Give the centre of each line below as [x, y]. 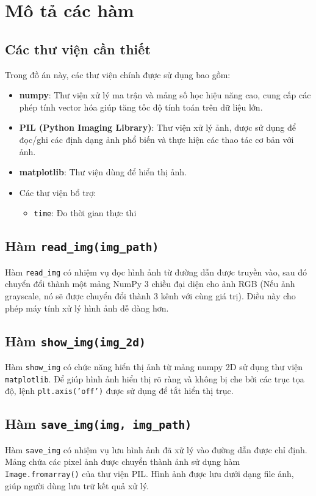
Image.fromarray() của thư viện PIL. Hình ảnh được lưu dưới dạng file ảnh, [149, 473]
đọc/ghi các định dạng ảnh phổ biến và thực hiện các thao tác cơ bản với [156, 139]
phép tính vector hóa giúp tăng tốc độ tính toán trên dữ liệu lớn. [141, 107]
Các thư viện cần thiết [78, 49]
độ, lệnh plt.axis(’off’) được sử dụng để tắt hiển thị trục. [119, 391]
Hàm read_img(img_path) [82, 246]
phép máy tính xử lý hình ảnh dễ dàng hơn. [87, 308]
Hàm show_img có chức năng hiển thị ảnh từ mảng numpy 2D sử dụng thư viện [154, 366]
